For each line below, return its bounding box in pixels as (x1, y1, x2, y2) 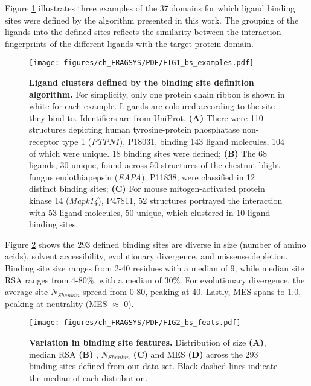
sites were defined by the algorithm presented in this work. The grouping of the (5, 13, 299, 26)
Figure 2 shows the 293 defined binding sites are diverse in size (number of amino (5, 238, 306, 250)
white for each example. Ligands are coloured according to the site (29, 100, 275, 112)
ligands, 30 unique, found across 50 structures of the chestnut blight (29, 159, 280, 171)
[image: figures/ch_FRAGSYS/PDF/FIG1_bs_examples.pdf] (29, 59, 254, 68)
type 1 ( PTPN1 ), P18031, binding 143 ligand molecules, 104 (62, 135, 284, 147)
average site (5, 285, 48, 298)
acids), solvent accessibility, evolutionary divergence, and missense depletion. (5, 250, 288, 262)
